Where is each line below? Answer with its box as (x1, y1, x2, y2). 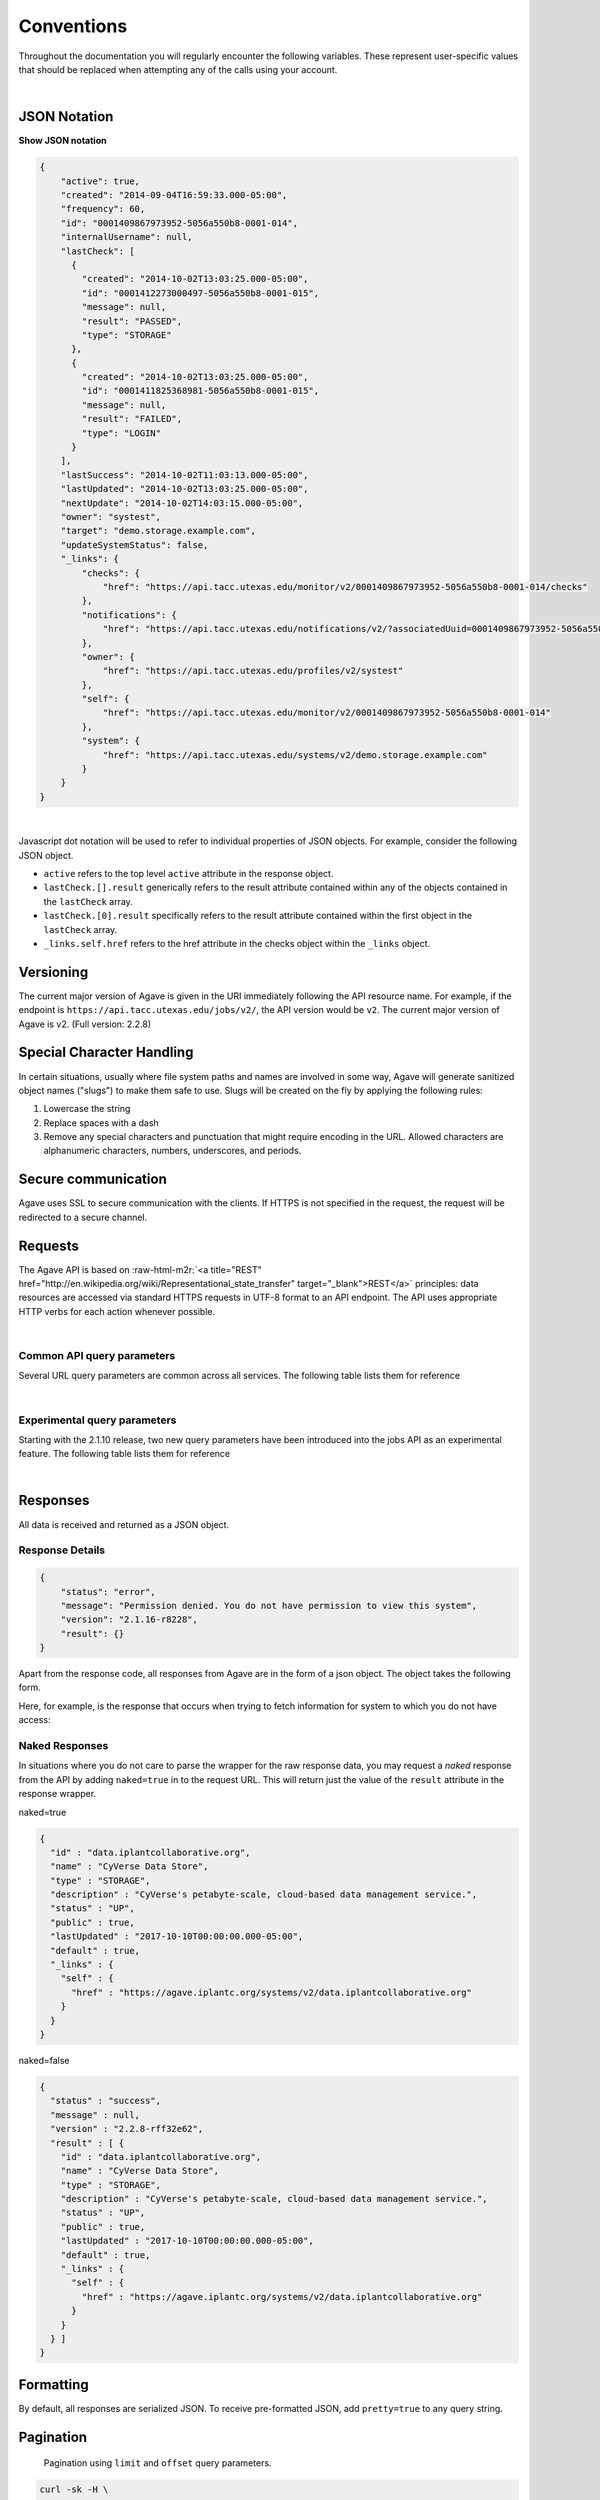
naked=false (18, 2054, 70, 2066)
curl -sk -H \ (39, 2484, 109, 2495)
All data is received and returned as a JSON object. (18, 1518, 230, 1530)
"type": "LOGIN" (81, 427, 162, 439)
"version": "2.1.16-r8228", (60, 1614, 199, 1625)
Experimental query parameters (18, 1413, 177, 1427)
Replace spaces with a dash (43, 1116, 159, 1129)
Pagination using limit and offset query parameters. (43, 2457, 272, 2469)
